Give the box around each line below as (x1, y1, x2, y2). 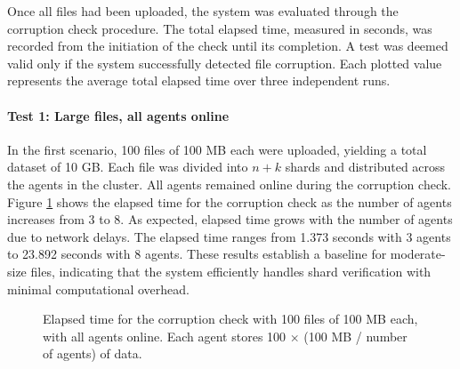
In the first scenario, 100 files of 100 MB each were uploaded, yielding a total (7, 140, 427, 158)
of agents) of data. (43, 344, 142, 363)
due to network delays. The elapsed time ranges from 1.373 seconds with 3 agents (7, 227, 451, 245)
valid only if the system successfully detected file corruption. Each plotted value (7, 53, 442, 72)
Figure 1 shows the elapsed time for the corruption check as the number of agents (7, 192, 452, 211)
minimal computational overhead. (7, 279, 190, 298)
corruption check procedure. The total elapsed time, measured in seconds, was (7, 19, 432, 37)
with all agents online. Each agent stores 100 (43, 326, 286, 345)
